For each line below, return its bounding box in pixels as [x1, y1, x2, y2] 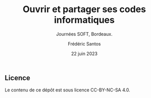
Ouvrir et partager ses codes [22, 4, 146, 15]
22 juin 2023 [71, 51, 98, 57]
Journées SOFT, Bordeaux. [56, 31, 113, 37]
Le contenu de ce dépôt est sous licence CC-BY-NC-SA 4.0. [5, 87, 130, 93]
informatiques [54, 14, 115, 26]
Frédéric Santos [68, 40, 101, 46]
